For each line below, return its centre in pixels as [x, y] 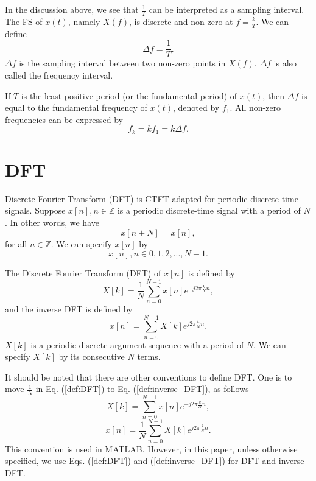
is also [285, 63]
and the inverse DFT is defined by [69, 308]
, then [274, 95]
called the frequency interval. [59, 75]
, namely [84, 21]
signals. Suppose [35, 210]
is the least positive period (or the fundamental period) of [129, 95]
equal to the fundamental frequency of [76, 107]
